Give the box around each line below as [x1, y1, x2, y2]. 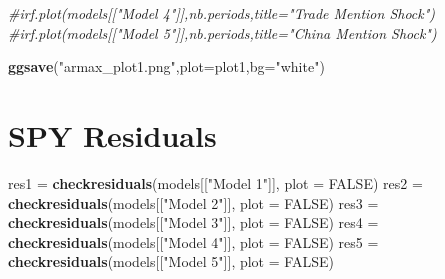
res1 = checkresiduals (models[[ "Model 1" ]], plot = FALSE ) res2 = [8, 172, 423, 193]
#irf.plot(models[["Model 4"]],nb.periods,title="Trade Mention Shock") [8, 3, 436, 23]
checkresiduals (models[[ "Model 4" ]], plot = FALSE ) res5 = [8, 231, 379, 252]
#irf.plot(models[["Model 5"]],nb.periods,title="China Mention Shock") [8, 22, 437, 43]
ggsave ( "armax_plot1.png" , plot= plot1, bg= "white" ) [8, 56, 325, 77]
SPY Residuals [8, 114, 217, 155]
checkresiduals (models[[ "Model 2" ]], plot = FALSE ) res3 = [8, 192, 379, 213]
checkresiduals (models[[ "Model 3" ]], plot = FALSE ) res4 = [8, 212, 379, 233]
